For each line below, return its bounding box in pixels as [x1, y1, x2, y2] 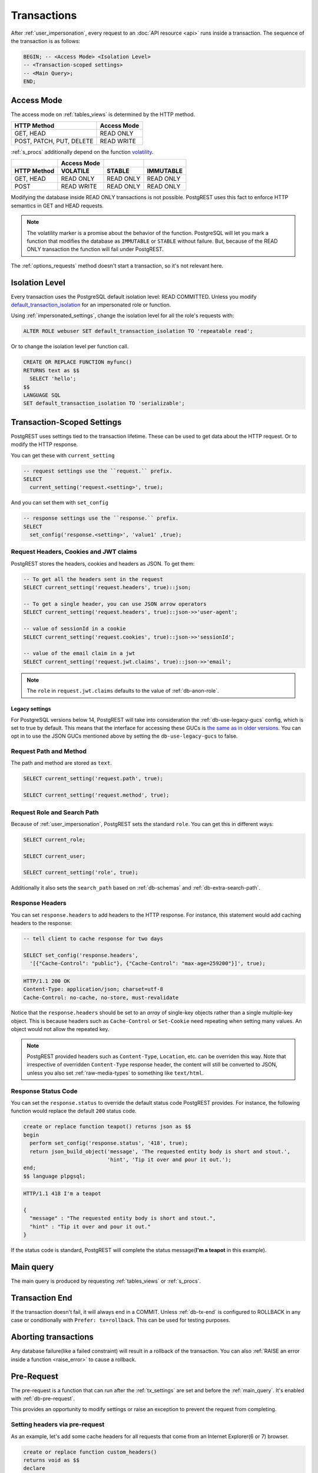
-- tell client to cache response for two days [23, 935, 163, 942]
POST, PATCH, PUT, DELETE [14, 137, 94, 145]
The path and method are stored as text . [11, 759, 112, 767]
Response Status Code [11, 1087, 78, 1095]
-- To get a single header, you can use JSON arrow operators [23, 601, 207, 607]
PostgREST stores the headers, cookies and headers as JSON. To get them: [11, 560, 195, 567]
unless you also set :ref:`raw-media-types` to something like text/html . [26, 1069, 204, 1076]
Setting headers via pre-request [11, 1421, 105, 1429]
